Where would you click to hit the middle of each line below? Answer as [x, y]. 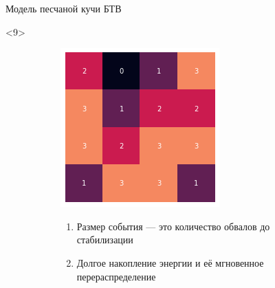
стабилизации [105, 240]
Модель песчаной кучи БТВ [64, 8]
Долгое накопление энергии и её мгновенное [170, 262]
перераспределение [116, 276]
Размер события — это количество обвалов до [173, 226]
